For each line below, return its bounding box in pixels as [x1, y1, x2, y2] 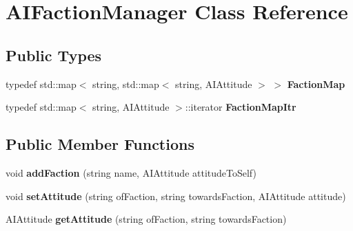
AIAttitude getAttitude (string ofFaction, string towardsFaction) [6, 212, 287, 226]
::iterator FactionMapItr [185, 100, 296, 114]
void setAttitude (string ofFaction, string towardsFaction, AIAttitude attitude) [6, 188, 346, 203]
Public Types [6, 44, 102, 65]
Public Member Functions [6, 133, 194, 155]
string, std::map [92, 76, 159, 91]
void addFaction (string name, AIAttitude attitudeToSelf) [6, 165, 256, 179]
